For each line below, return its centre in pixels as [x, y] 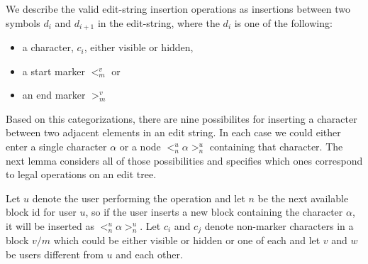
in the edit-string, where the [158, 22]
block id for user [41, 212]
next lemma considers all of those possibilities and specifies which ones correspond [184, 160]
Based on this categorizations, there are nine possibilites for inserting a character [182, 118]
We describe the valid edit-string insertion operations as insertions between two [178, 9]
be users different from [55, 254]
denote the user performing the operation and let [139, 198]
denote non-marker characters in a [279, 225]
